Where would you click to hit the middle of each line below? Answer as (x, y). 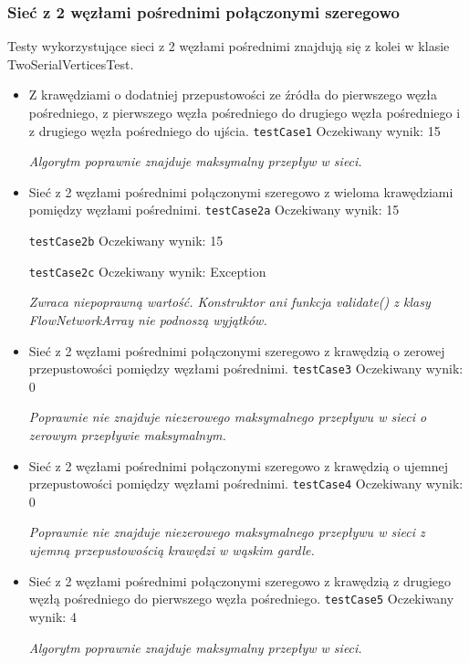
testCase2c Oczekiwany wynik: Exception (147, 271)
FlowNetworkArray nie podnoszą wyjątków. (148, 320)
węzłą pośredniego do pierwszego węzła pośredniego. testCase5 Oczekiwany (241, 599)
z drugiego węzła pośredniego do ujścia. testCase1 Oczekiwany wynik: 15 (234, 130)
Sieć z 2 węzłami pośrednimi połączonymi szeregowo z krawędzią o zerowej (237, 350)
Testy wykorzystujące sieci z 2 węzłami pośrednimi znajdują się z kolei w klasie (229, 46)
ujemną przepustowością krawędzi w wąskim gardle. (172, 550)
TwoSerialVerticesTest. (71, 63)
